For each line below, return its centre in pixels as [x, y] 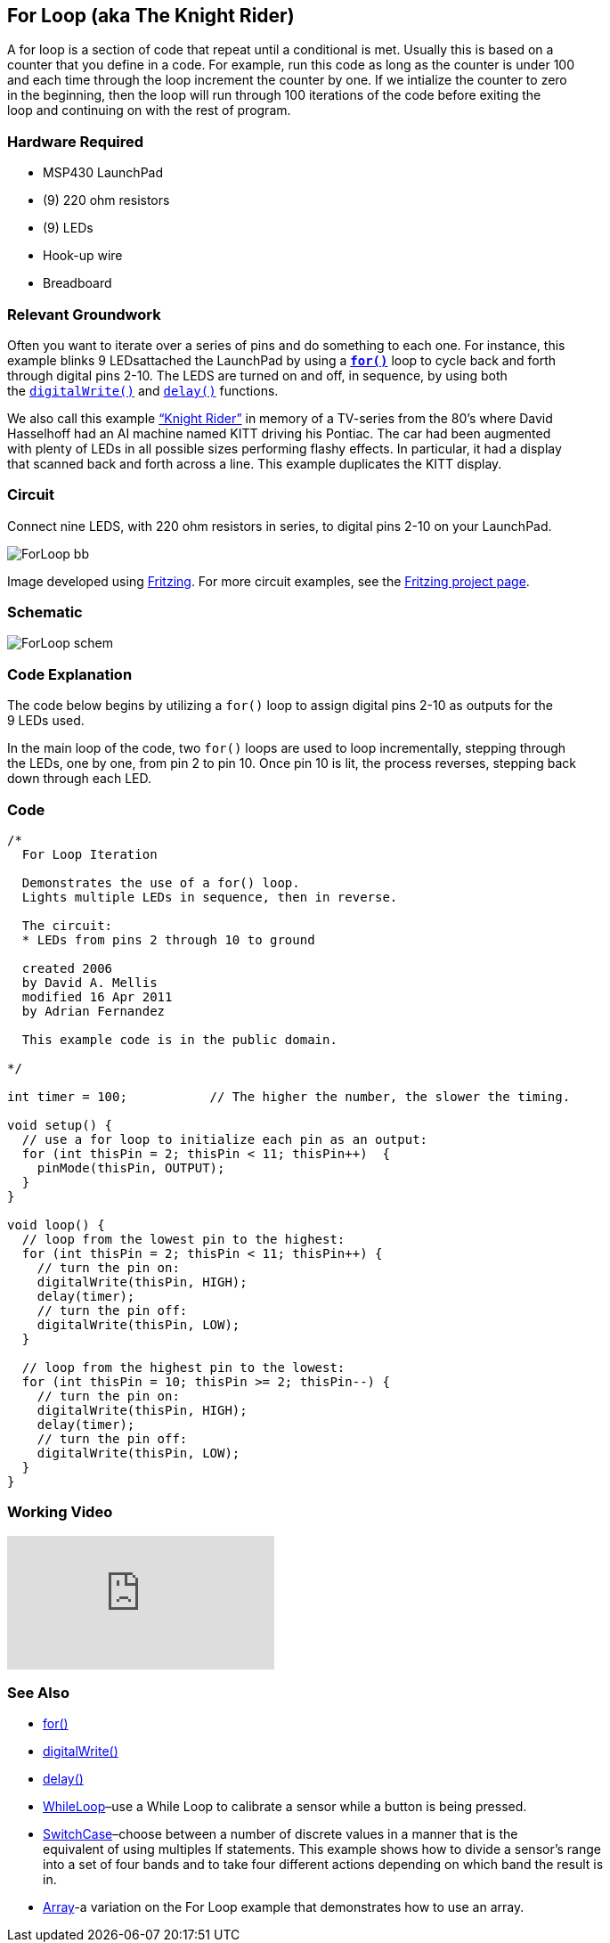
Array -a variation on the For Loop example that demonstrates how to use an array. [284, 1907]
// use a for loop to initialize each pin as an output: [225, 1139]
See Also [38, 1693]
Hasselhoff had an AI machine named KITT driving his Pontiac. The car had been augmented [279, 433]
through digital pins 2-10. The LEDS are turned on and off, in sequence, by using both [257, 375]
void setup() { [60, 1125]
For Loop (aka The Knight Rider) [151, 16]
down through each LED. [79, 779]
